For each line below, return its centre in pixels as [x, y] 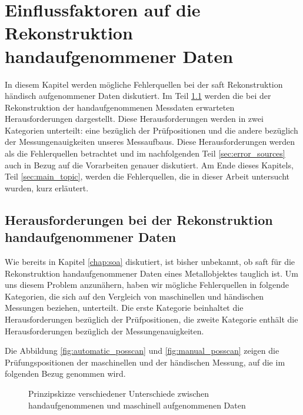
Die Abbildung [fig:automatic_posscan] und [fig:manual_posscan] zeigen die [142, 351]
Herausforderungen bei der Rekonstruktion [139, 219]
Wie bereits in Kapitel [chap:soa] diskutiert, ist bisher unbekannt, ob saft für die [150, 262]
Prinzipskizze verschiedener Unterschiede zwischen [119, 393]
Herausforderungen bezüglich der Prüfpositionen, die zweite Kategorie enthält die [151, 319]
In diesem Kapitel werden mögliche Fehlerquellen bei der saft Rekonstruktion [144, 84]
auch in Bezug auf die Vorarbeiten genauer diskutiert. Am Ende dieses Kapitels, [149, 165]
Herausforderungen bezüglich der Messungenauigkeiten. [104, 331]
